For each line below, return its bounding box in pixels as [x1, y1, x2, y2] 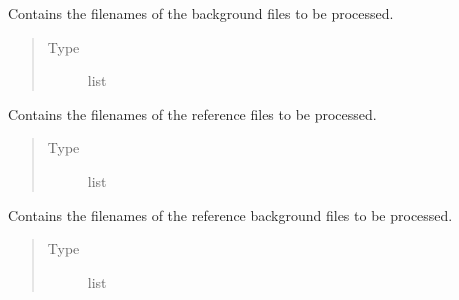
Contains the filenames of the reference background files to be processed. [8, 204, 453, 225]
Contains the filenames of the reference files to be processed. [8, 103, 377, 124]
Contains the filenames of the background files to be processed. [8, 3, 394, 23]
